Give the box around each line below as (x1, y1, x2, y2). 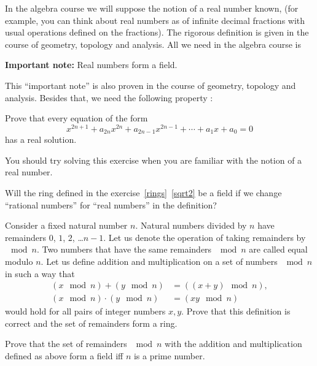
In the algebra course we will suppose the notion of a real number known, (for (5, 2, 299, 14)
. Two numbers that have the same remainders (36, 243, 212, 256)
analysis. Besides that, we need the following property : (5, 91, 213, 104)
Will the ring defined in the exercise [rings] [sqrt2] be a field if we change (5, 186, 282, 199)
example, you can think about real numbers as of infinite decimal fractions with (5, 13, 305, 26)
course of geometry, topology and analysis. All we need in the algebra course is (5, 37, 301, 50)
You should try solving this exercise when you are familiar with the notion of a (5, 153, 302, 166)
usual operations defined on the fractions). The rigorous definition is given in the (5, 26, 309, 39)
